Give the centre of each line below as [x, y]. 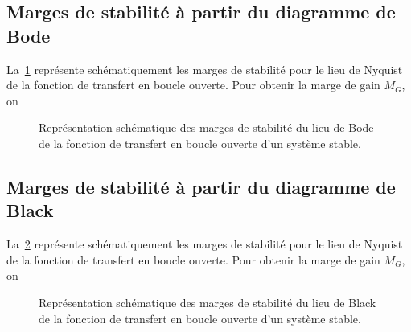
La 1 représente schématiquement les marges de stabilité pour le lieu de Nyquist [205, 69]
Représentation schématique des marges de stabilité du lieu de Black [208, 302]
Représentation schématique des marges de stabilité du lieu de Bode [206, 127]
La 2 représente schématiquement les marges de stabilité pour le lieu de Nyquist [205, 244]
